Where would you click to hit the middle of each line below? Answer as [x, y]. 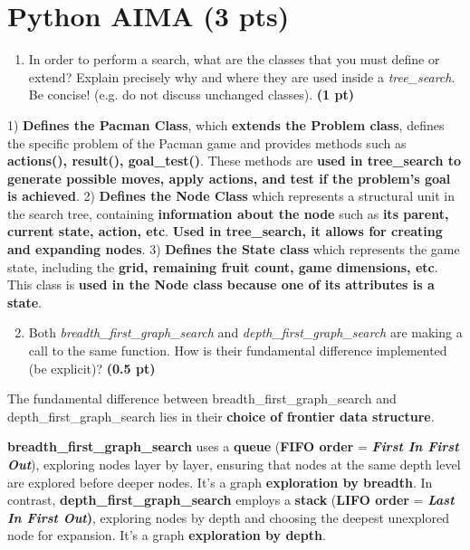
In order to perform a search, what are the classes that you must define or [234, 59]
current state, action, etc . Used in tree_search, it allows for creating [225, 231]
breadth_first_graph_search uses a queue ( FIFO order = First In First [233, 446]
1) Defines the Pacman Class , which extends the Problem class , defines [226, 124]
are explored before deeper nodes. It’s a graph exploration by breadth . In [220, 482]
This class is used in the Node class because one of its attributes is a [221, 284]
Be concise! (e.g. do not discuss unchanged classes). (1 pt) [191, 95]
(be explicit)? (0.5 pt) [92, 368]
